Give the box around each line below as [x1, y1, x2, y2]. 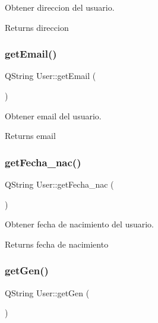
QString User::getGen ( [5, 286, 90, 299]
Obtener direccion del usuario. [5, 1, 115, 13]
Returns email [5, 129, 56, 142]
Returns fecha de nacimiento [5, 237, 109, 250]
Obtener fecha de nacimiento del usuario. [5, 218, 154, 230]
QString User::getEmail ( [5, 69, 96, 82]
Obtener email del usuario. [5, 109, 102, 122]
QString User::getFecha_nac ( [5, 178, 114, 190]
